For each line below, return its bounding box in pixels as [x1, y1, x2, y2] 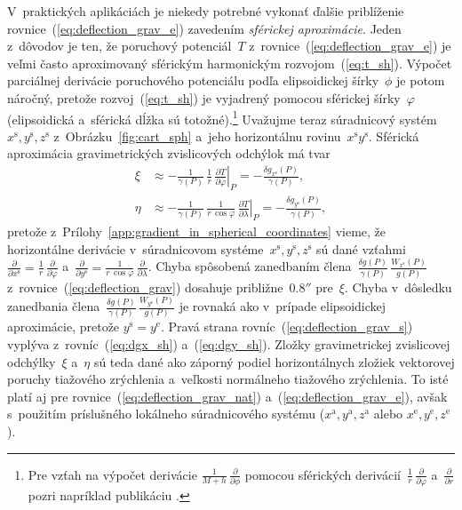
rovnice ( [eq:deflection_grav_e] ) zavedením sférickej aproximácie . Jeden [7, 19, 402, 37]
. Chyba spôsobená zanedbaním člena [147, 257, 352, 275]
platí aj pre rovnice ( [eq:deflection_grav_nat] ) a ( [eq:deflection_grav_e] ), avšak [7, 386, 448, 405]
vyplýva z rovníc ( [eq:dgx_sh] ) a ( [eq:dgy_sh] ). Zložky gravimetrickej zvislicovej [7, 335, 450, 354]
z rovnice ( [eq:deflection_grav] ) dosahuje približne [7, 277, 283, 296]
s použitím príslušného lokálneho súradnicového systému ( [7, 404, 325, 423]
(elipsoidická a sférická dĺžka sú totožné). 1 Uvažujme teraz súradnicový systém [7, 107, 437, 128]
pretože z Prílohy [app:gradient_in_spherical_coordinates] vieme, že [7, 222, 386, 241]
